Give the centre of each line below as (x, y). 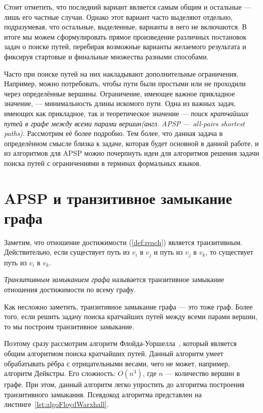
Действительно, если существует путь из (67, 252)
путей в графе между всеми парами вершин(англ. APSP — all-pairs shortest (124, 123)
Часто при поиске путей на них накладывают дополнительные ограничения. (121, 73)
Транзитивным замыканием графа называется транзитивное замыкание (114, 279)
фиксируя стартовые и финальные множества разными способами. (106, 56)
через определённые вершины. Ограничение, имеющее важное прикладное (120, 93)
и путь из (168, 252)
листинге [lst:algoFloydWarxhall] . (57, 404)
